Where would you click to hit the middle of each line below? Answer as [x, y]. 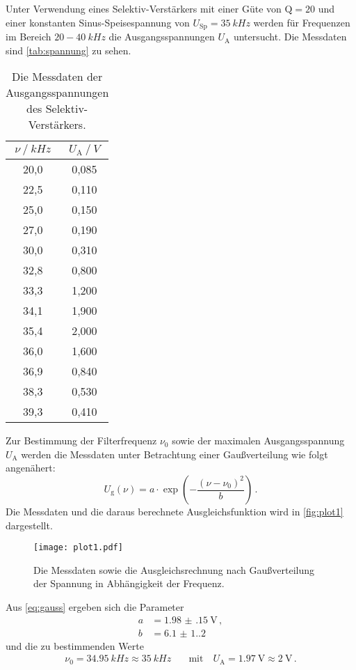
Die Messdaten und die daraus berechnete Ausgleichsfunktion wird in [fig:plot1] [175, 512]
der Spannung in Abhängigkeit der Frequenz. [129, 583]
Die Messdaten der [57, 77]
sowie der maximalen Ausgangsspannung [258, 441]
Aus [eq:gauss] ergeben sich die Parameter [95, 607]
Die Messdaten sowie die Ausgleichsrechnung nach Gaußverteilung [174, 569]
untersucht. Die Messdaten [290, 37]
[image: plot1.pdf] [78, 548]
